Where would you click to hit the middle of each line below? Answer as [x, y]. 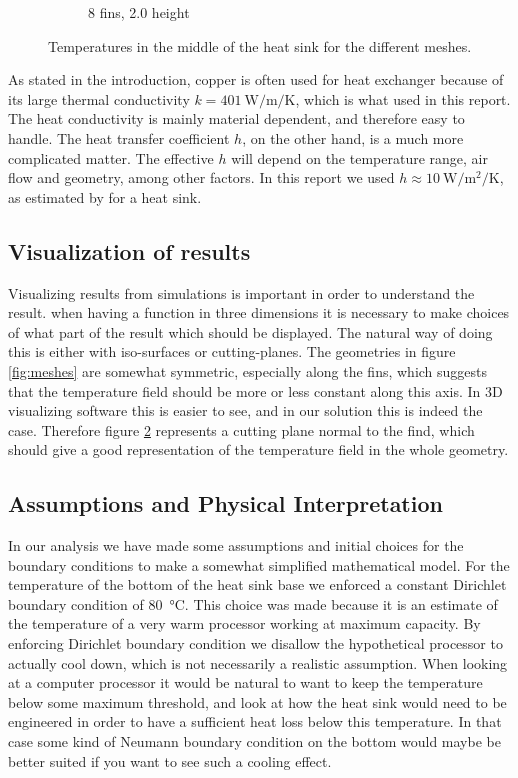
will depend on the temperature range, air [359, 157]
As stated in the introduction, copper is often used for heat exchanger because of [256, 79]
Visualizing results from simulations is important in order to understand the [241, 292]
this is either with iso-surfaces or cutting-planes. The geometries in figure [232, 351]
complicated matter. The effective [111, 157]
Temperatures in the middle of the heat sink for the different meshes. [260, 45]
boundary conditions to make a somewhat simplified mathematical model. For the [259, 564]
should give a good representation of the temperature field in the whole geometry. [258, 449]
